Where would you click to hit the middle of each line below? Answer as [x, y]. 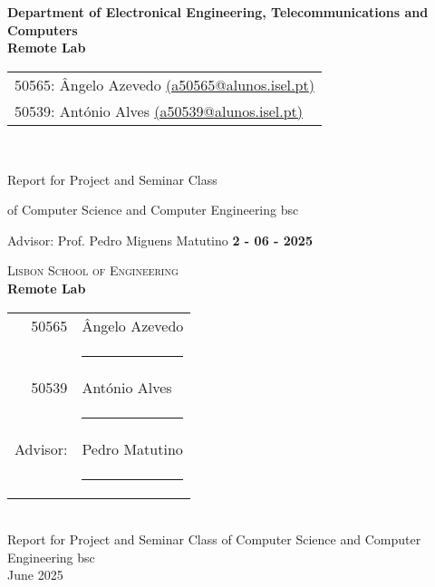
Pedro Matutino [132, 448]
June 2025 [35, 575]
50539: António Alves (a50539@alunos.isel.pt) [159, 111]
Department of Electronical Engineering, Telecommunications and [218, 12]
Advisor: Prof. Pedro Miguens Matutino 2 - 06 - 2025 [160, 240]
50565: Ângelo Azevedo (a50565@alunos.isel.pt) [164, 84]
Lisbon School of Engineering [93, 270]
